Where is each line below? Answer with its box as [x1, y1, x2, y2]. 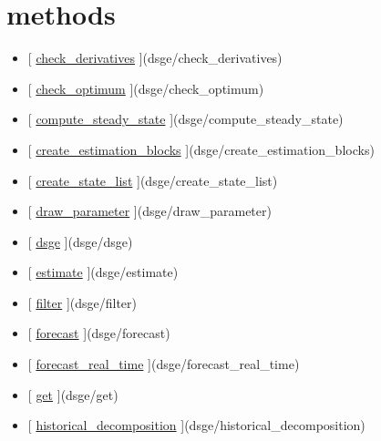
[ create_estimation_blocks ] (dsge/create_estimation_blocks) [27, 139, 375, 159]
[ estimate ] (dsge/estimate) [27, 262, 179, 282]
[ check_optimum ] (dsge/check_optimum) [27, 78, 264, 97]
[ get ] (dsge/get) [27, 385, 118, 404]
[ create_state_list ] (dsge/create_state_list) [27, 170, 278, 190]
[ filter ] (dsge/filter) [27, 292, 138, 312]
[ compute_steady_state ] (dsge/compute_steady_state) [27, 109, 344, 128]
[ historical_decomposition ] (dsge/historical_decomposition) [27, 415, 366, 435]
